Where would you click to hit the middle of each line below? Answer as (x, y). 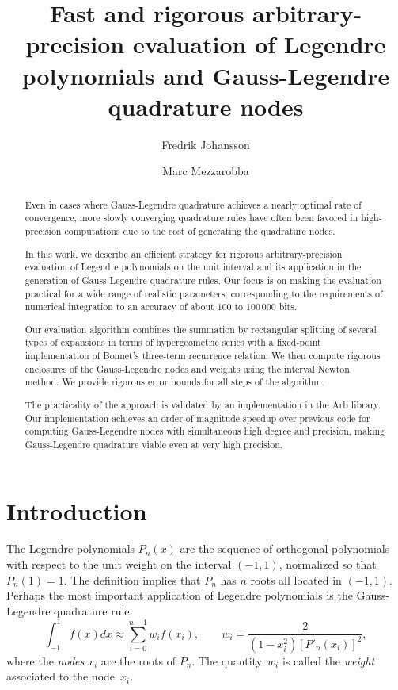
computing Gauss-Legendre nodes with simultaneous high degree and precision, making (205, 431)
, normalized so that (328, 564)
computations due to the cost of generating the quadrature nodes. (200, 230)
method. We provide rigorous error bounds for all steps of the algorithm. (174, 382)
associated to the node (61, 676)
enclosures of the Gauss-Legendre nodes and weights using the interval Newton (187, 368)
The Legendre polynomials (71, 548)
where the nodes (45, 660)
